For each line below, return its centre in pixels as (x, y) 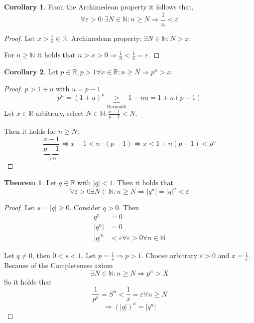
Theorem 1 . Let (30, 182)
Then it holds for (30, 131)
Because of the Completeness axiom (59, 265)
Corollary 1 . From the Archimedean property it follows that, (99, 6)
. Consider (85, 207)
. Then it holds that (143, 182)
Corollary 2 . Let (31, 72)
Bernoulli (117, 107)
